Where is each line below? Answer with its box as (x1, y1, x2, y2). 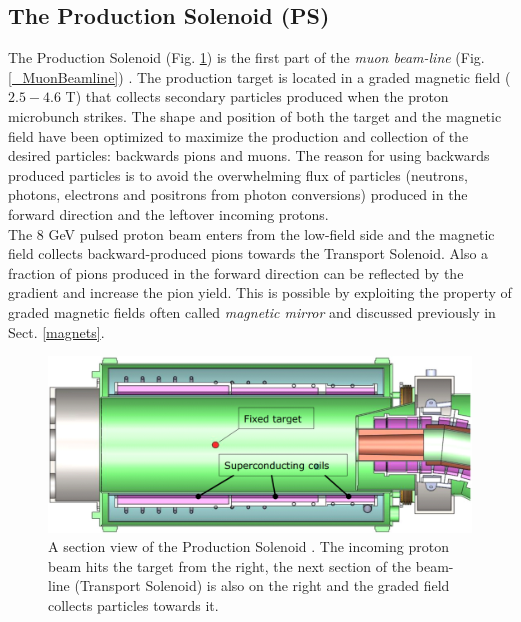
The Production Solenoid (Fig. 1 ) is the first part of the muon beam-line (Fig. (8, 47, 485, 68)
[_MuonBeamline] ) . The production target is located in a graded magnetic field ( (8, 66, 511, 87)
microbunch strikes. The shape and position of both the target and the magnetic (8, 105, 502, 126)
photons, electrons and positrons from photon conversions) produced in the (8, 184, 468, 205)
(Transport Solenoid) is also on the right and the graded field (74, 575, 450, 596)
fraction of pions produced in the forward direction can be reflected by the (8, 262, 464, 283)
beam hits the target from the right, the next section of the (48, 555, 412, 576)
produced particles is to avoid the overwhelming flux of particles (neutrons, (8, 164, 468, 185)
